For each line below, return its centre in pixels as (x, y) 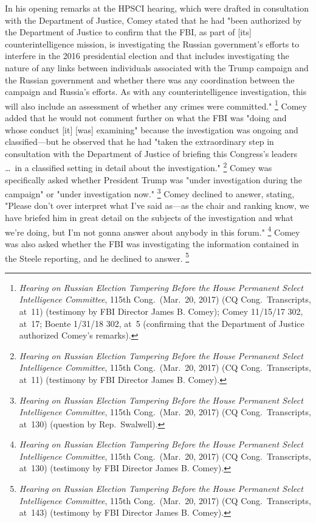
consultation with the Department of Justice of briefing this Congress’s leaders (151, 153)
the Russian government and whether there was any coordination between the (150, 79)
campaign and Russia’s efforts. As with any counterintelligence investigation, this (156, 92)
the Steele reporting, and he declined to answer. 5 (97, 257)
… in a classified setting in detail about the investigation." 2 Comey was (139, 167)
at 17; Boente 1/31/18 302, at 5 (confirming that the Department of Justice (162, 323)
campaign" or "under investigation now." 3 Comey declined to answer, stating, (150, 193)
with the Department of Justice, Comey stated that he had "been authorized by (153, 20)
